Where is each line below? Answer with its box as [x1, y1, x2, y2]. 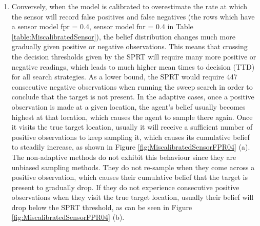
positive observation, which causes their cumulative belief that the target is [11, 172, 248, 182]
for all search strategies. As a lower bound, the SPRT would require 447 [11, 71, 237, 82]
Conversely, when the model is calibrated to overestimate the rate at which [11, 1, 248, 11]
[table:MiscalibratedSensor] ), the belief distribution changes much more [11, 31, 235, 42]
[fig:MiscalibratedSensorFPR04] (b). [11, 212, 125, 222]
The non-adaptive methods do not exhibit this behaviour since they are [11, 151, 236, 162]
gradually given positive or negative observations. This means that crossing [11, 41, 248, 52]
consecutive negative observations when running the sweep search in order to [11, 81, 253, 92]
